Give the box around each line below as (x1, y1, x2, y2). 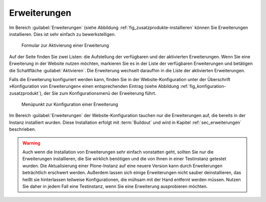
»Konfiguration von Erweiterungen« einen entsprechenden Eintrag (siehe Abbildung (9, 84, 179, 89)
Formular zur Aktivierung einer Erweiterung (21, 42, 109, 49)
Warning (22, 140, 40, 146)
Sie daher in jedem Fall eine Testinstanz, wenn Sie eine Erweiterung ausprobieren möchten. (22, 183, 208, 189)
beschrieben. (9, 126, 36, 132)
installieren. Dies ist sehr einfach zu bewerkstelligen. (9, 31, 116, 37)
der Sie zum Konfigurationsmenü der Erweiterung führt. (43, 90, 157, 96)
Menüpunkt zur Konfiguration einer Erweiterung (21, 101, 118, 108)
